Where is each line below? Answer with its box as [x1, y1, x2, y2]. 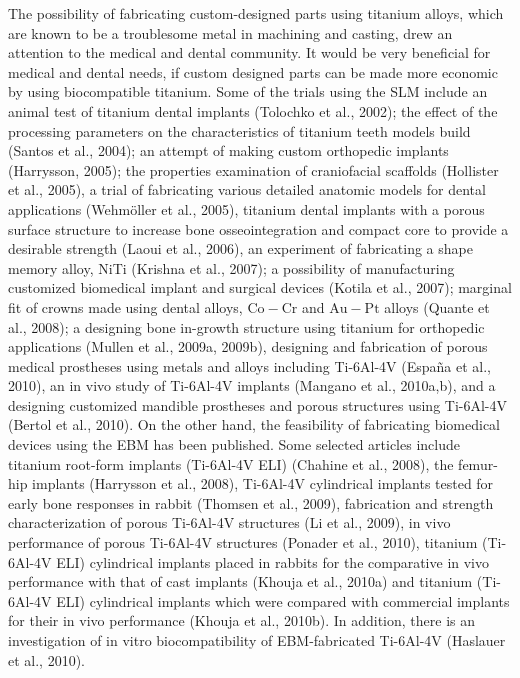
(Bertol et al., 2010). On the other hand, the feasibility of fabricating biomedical [8, 414, 500, 435]
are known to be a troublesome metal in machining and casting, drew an [8, 22, 453, 43]
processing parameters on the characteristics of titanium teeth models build [8, 120, 471, 141]
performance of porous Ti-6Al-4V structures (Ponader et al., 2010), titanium [8, 532, 478, 553]
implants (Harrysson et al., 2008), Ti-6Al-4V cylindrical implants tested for [32, 473, 494, 494]
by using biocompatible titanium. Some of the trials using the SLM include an [8, 81, 488, 102]
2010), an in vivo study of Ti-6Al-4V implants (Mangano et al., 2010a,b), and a [8, 375, 496, 396]
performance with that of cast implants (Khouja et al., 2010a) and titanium [8, 571, 473, 592]
